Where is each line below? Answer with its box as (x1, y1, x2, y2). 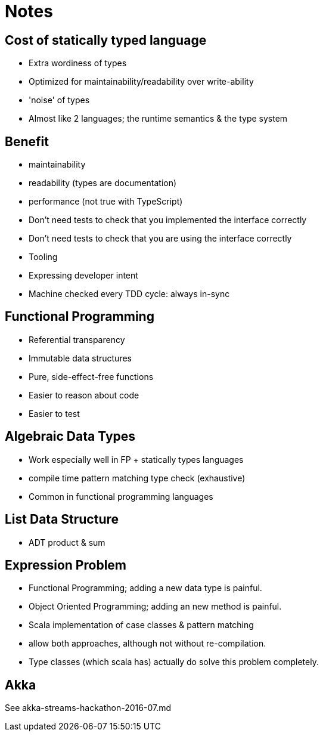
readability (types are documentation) (29, 178, 177, 188)
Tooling (29, 252, 58, 262)
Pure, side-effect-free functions (29, 371, 154, 382)
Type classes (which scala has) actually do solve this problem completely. (29, 657, 319, 667)
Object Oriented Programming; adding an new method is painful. (29, 601, 282, 612)
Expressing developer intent (29, 270, 138, 281)
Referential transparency (29, 334, 125, 345)
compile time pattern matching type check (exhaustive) (29, 472, 246, 483)
